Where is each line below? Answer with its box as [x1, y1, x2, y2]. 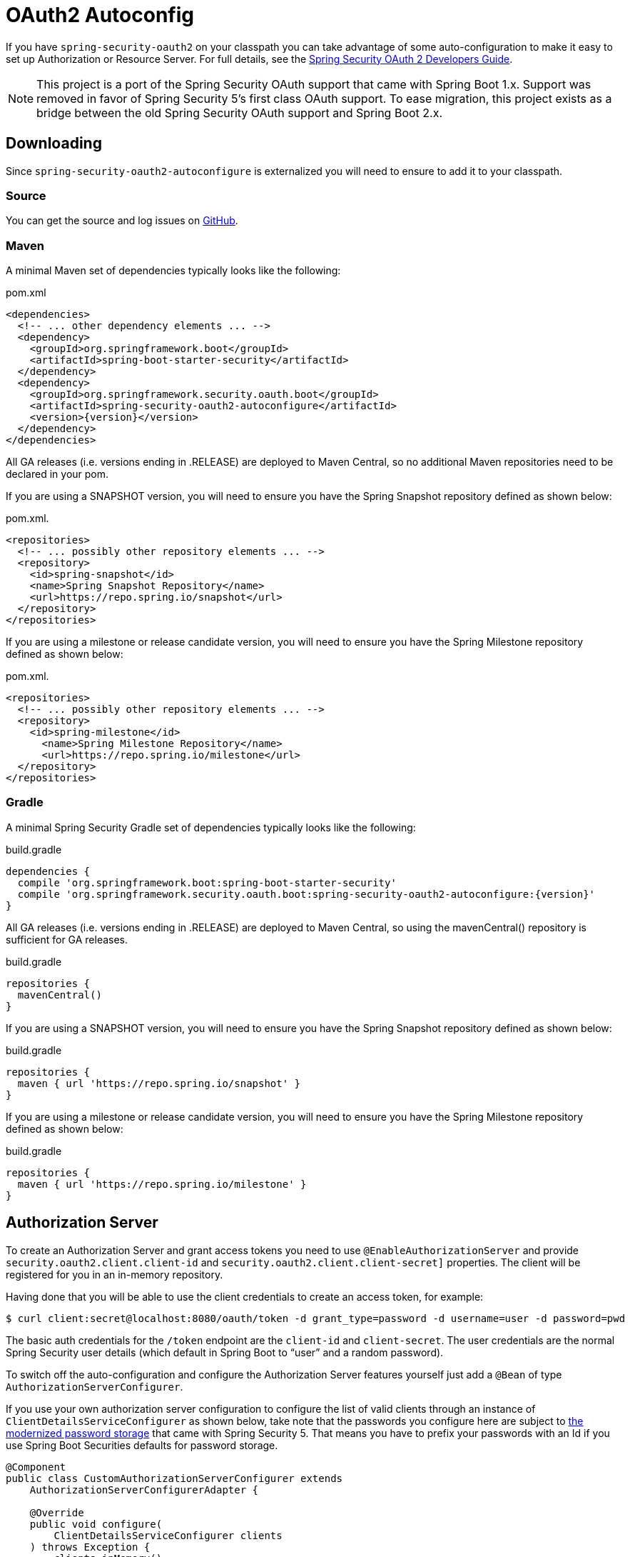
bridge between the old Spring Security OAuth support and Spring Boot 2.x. [36, 105, 443, 120]
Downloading [6, 134, 102, 153]
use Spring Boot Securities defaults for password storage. [6, 1438, 278, 1451]
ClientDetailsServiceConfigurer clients [54, 1529, 283, 1541]
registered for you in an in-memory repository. [6, 1268, 223, 1281]
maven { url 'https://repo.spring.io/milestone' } [17, 1178, 307, 1190]
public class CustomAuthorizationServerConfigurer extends [6, 1472, 343, 1484]
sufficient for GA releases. [6, 933, 128, 946]
